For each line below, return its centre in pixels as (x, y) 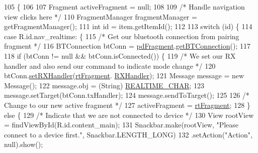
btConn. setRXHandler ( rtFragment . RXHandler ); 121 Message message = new (124, 75)
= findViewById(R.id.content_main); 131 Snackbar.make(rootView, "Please (121, 125)
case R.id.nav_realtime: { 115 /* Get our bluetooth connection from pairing (122, 36)
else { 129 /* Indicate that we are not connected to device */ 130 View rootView (129, 115)
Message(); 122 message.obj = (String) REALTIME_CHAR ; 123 (104, 85)
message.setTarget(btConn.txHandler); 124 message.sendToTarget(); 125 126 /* (127, 95)
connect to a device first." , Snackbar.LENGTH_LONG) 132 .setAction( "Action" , (128, 134)
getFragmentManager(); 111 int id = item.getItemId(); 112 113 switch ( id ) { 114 (128, 26)
